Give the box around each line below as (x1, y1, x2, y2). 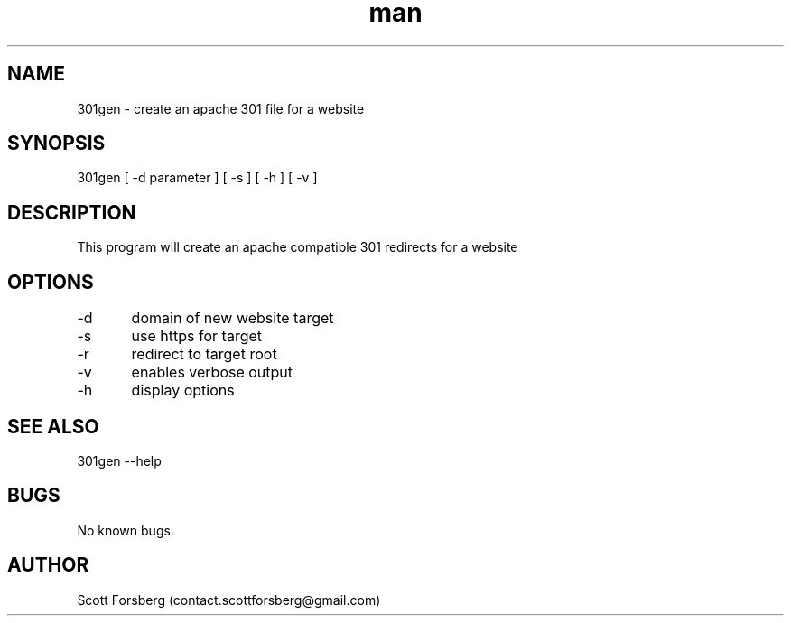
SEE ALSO (7, 414, 99, 438)
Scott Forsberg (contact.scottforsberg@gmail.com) (77, 591, 381, 608)
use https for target (131, 327, 263, 346)
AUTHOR (7, 553, 89, 577)
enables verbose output (131, 363, 293, 382)
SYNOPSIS (7, 132, 106, 155)
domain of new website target (131, 309, 334, 328)
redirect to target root (131, 345, 277, 364)
